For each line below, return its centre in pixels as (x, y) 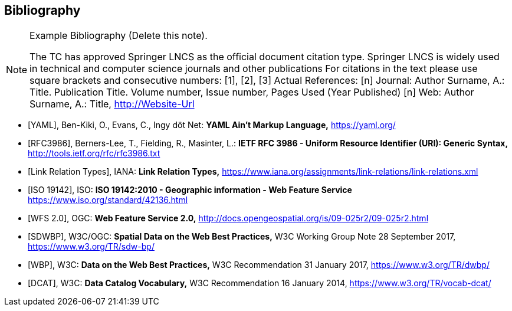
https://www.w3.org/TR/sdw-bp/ (91, 247)
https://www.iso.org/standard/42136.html (108, 200)
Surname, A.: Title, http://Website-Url (112, 104)
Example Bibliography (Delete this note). (119, 36)
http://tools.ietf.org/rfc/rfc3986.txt (94, 153)
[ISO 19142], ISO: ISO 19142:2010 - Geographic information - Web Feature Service (190, 190)
